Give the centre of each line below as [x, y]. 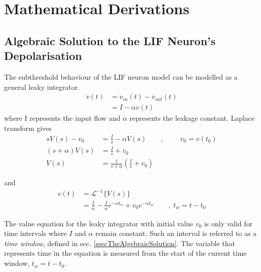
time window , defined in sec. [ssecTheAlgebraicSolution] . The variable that [120, 243]
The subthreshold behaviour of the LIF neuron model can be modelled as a [121, 76]
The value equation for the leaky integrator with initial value [99, 223]
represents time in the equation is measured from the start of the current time [125, 253]
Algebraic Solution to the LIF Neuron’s [110, 40]
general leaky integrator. [42, 87]
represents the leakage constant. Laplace [192, 118]
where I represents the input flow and [62, 118]
